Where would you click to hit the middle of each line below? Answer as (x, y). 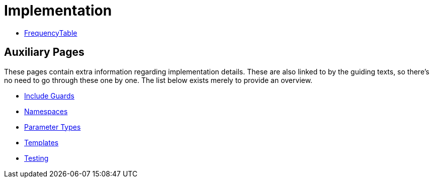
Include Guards (49, 96)
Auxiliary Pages (44, 52)
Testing (36, 158)
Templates (41, 142)
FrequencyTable (51, 33)
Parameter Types (53, 127)
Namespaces (46, 111)
